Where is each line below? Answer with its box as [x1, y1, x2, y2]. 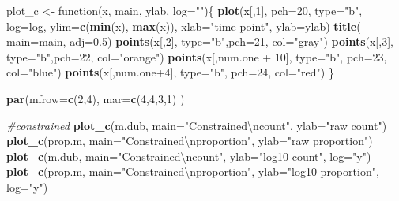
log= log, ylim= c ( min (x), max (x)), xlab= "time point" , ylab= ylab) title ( [6, 17, 361, 34]
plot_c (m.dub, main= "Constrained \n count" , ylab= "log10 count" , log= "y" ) [6, 147, 371, 164]
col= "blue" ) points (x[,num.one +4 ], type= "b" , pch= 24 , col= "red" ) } [6, 64, 334, 80]
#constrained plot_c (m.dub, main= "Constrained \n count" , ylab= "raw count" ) [6, 117, 387, 133]
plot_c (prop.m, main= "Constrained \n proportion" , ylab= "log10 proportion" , [6, 163, 379, 180]
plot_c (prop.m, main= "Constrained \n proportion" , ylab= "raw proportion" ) [6, 132, 373, 149]
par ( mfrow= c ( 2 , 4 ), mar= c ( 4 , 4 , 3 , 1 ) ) [6, 90, 185, 106]
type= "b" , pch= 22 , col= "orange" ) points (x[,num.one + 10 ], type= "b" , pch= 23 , [6, 48, 387, 65]
